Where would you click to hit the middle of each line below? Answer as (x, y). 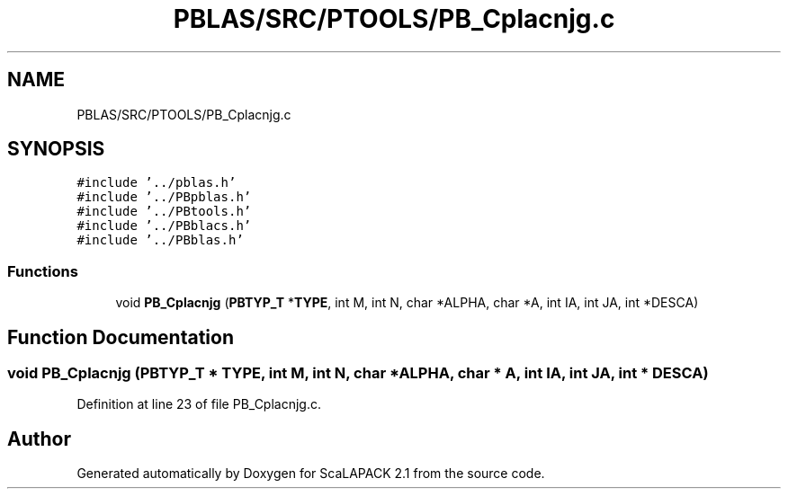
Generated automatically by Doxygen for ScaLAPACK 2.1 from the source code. (311, 474)
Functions (43, 271)
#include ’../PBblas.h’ (160, 240)
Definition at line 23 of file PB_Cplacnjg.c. (199, 404)
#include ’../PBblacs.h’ (164, 226)
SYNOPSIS (56, 149)
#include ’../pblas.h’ (157, 183)
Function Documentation (121, 337)
